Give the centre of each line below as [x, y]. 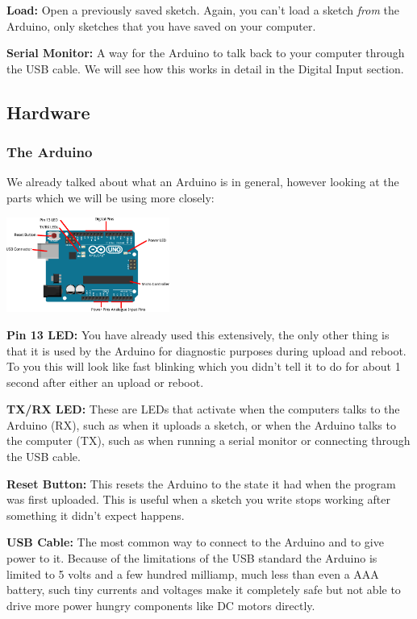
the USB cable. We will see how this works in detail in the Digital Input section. [205, 68]
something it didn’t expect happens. [96, 515]
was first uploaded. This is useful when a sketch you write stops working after [198, 499]
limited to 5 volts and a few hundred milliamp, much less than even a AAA [193, 573]
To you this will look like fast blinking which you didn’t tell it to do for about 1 [204, 366]
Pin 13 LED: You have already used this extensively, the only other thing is [198, 334]
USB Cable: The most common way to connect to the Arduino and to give [195, 542]
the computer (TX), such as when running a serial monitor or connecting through [208, 440]
